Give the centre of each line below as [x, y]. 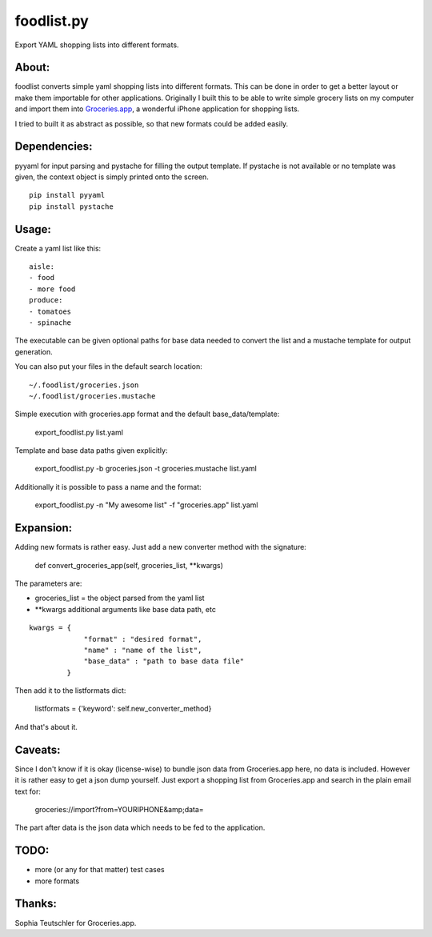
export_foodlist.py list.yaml [79, 432]
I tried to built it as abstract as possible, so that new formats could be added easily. [152, 123]
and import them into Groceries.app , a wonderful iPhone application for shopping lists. [157, 109]
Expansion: [44, 528]
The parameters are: [48, 583]
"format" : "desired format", [143, 639]
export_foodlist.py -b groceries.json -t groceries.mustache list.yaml [146, 469]
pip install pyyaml [67, 195]
